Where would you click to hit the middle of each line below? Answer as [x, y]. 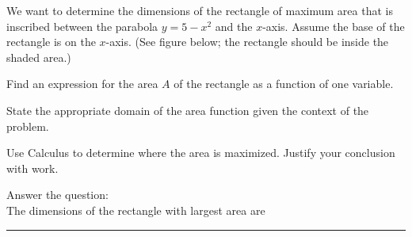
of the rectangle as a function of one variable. [284, 84]
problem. [28, 126]
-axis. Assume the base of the [334, 26]
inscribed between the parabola [82, 26]
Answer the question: [57, 195]
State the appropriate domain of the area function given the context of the [188, 110]
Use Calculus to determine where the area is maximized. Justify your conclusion [201, 153]
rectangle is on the [51, 42]
